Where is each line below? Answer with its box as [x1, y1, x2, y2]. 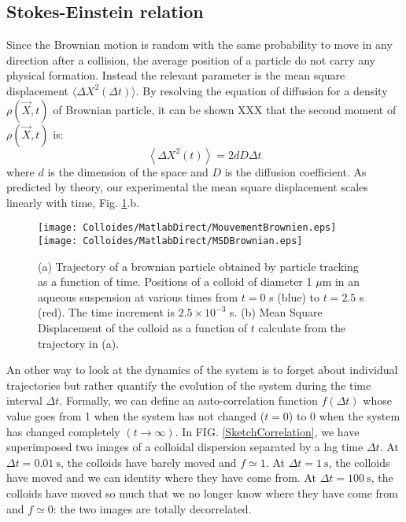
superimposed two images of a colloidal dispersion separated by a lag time [6, 439, 364, 455]
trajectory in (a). [38, 335, 120, 351]
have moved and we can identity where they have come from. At [6, 469, 316, 486]
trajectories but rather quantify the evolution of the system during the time [6, 376, 371, 393]
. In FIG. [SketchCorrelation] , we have [175, 423, 360, 439]
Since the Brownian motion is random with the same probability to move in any [6, 36, 393, 53]
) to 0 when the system [288, 408, 400, 424]
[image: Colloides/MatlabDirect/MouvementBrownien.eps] [38, 222, 337, 234]
